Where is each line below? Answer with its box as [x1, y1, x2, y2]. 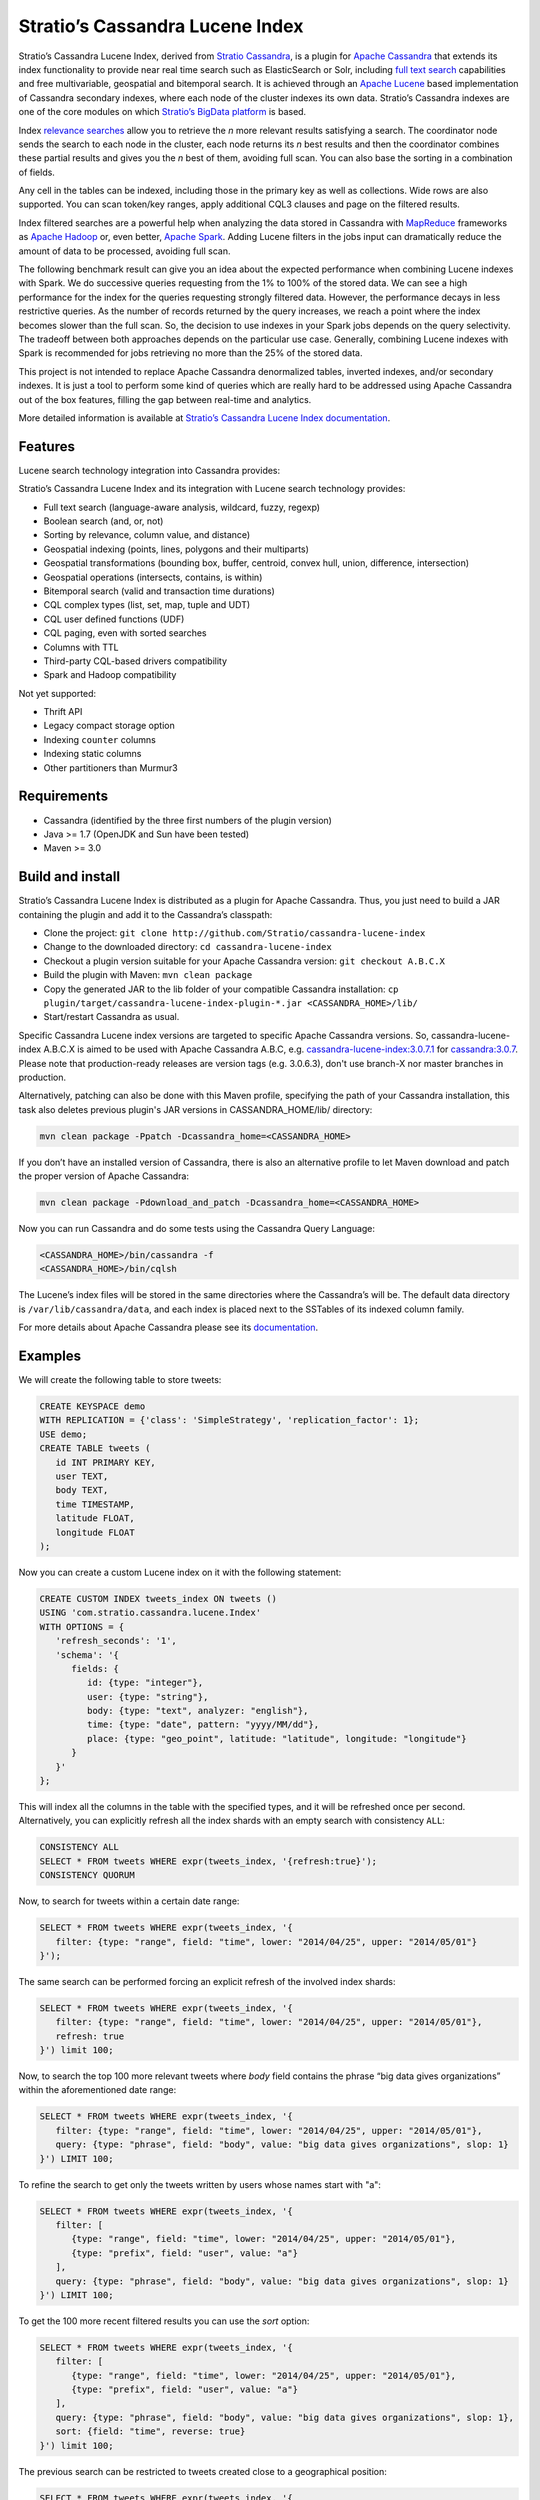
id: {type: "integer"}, [86, 1677, 204, 1689]
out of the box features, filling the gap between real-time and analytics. [18, 393, 312, 405]
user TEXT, [55, 1471, 109, 1482]
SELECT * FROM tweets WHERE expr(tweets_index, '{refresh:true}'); [39, 1855, 378, 1867]
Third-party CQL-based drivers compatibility [43, 655, 228, 667]
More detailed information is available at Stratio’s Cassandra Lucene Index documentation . [18, 411, 391, 424]
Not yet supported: [18, 687, 97, 699]
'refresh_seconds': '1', [55, 1635, 177, 1647]
